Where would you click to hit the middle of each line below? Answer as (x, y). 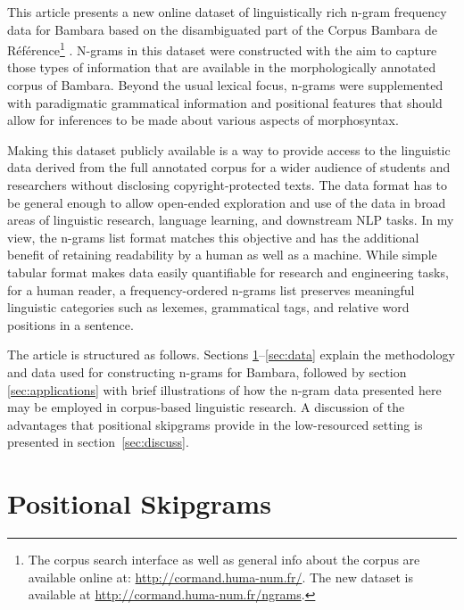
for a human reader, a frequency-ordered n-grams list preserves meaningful (211, 289)
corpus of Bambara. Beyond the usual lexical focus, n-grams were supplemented (225, 85)
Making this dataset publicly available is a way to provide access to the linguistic (229, 149)
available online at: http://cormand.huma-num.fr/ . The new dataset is (220, 577)
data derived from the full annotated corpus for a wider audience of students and (229, 167)
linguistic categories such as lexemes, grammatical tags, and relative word (208, 307)
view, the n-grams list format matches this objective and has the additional (213, 237)
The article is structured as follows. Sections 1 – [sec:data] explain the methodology (231, 354)
